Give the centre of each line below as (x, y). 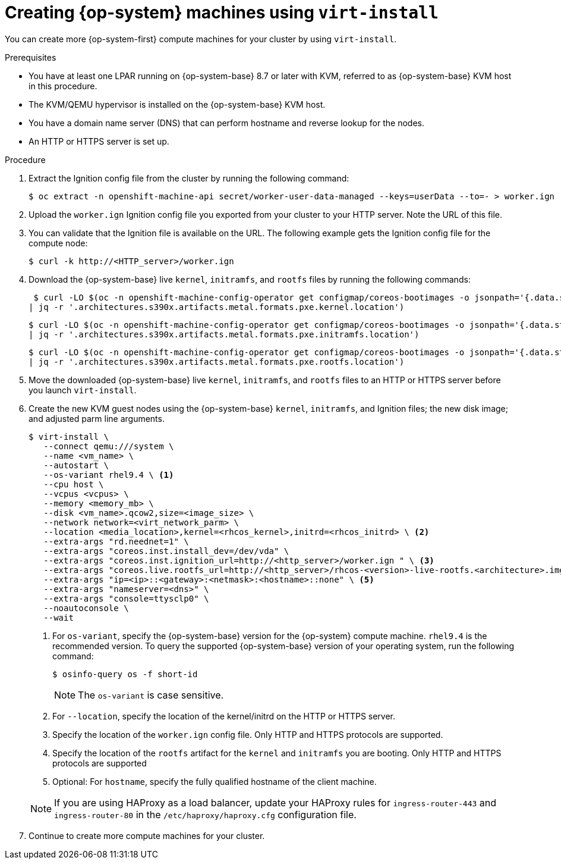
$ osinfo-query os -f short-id (125, 674)
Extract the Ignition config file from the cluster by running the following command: (189, 178)
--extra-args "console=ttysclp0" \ (126, 598)
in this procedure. (63, 86)
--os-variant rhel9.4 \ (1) (109, 475)
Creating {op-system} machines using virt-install (222, 12)
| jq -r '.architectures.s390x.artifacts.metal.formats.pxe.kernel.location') (217, 307)
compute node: (58, 243)
